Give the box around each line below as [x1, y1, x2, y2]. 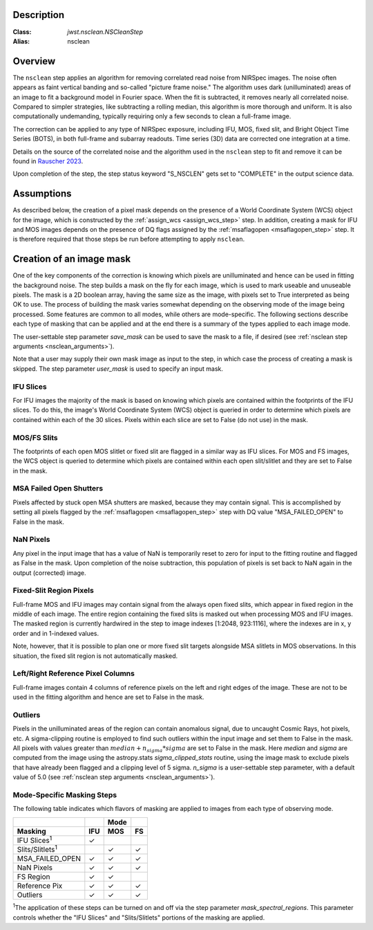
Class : [12, 28, 32, 36]
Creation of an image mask [12, 253, 131, 265]
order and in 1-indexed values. [12, 629, 99, 637]
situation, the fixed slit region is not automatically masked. [12, 651, 178, 660]
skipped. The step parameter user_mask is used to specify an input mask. [12, 364, 224, 373]
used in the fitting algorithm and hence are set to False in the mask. [12, 693, 204, 702]
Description [12, 9, 65, 21]
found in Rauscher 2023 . [12, 156, 84, 165]
